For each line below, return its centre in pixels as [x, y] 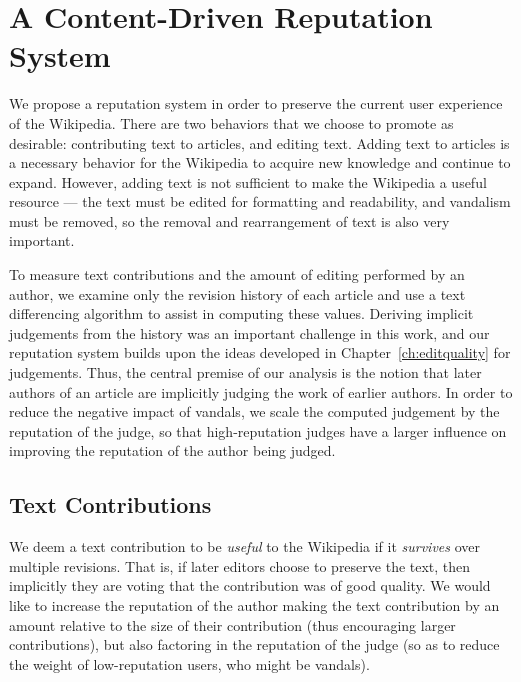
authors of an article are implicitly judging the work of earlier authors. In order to [261, 391]
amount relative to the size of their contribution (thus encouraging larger [232, 624]
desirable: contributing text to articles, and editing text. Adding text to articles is [259, 142]
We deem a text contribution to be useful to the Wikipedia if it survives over [245, 546]
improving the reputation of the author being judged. [172, 450]
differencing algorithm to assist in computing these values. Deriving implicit [241, 313]
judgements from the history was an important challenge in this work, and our [249, 332]
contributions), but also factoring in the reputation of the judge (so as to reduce [254, 644]
